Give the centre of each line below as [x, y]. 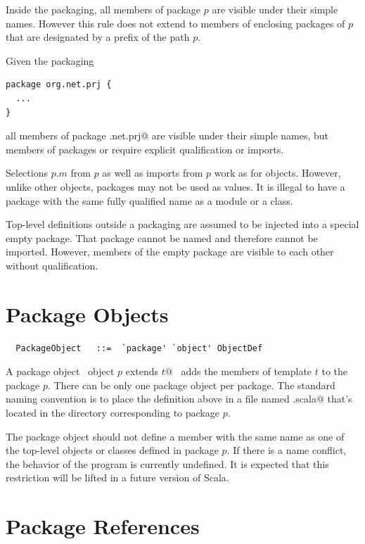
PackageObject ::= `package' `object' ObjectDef [139, 348]
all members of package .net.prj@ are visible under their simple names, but [167, 135]
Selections [27, 173]
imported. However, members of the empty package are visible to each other [170, 252]
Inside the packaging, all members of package [103, 9]
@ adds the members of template [238, 371]
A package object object [60, 371]
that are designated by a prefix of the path [98, 37]
